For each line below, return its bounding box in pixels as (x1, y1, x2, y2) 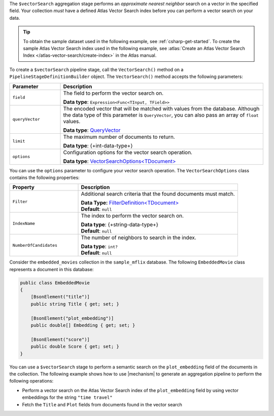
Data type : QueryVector (63, 127, 121, 134)
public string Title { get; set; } (30, 301, 119, 307)
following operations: (9, 378, 54, 384)
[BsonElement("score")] (30, 336, 90, 342)
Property (12, 184, 35, 191)
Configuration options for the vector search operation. (63, 148, 193, 156)
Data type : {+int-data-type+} (63, 142, 133, 149)
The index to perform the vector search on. (81, 212, 184, 219)
